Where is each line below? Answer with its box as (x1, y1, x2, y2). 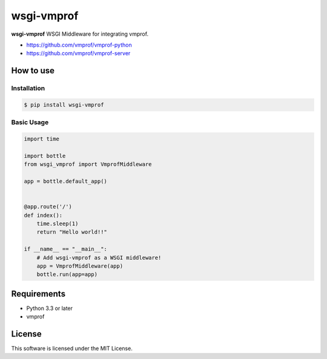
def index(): (24, 212, 63, 219)
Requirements (11, 288, 66, 299)
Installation (11, 84, 45, 93)
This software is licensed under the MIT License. (11, 345, 133, 352)
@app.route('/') (24, 203, 73, 210)
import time (24, 136, 60, 142)
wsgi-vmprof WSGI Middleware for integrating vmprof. (11, 30, 148, 38)
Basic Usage (11, 118, 49, 127)
